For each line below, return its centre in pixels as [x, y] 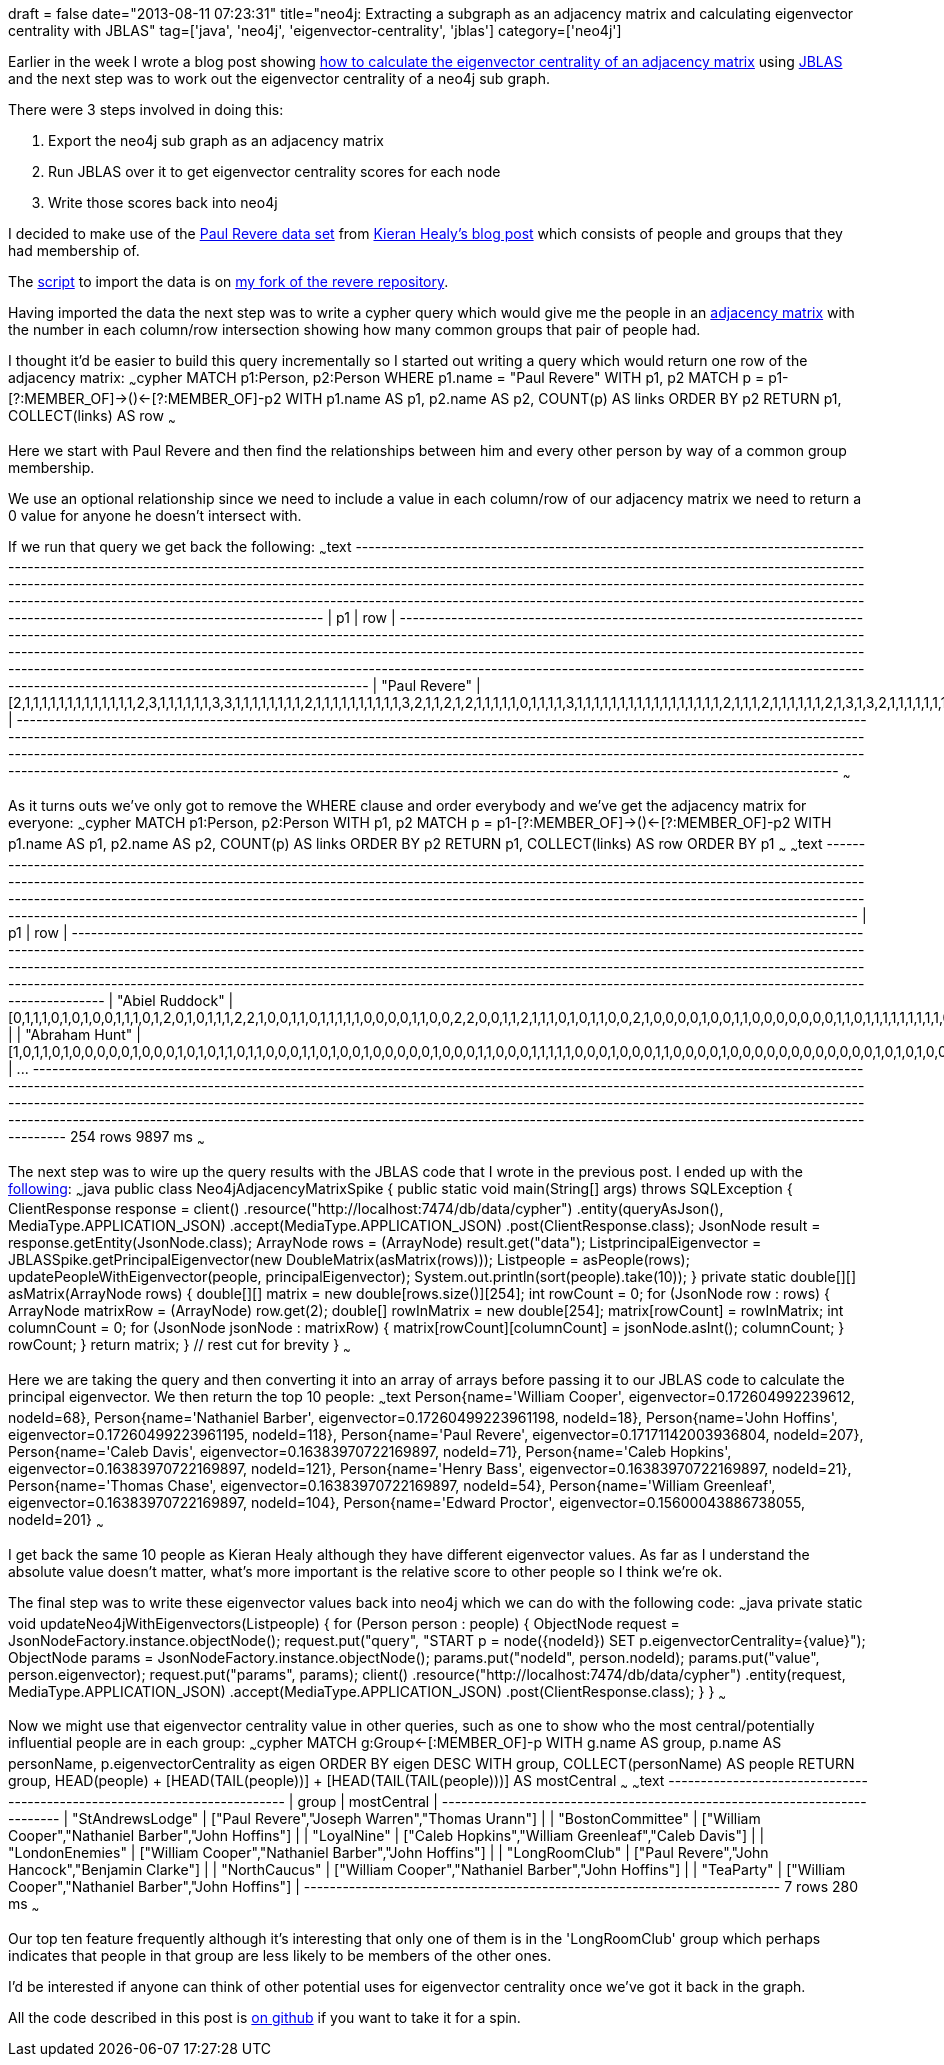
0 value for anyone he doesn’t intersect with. [155, 515]
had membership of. [74, 250]
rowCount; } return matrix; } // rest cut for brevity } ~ [179, 1347]
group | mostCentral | [367, 1801]
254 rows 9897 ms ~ [137, 1138]
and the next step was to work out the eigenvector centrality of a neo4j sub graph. [279, 78]
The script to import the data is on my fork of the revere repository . [228, 281]
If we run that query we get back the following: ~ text [180, 548]
